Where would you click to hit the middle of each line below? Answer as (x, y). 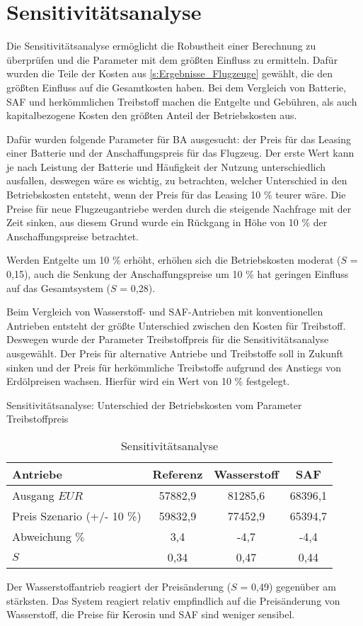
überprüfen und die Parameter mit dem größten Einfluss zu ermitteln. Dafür (172, 59)
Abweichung (42, 536)
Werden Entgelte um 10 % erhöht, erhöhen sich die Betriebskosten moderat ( (174, 260)
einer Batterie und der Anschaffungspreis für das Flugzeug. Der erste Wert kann (180, 153)
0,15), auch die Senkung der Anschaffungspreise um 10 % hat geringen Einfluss (178, 274)
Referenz (178, 474)
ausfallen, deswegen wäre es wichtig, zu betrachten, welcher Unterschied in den (177, 180)
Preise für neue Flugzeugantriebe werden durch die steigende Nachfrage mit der (179, 208)
